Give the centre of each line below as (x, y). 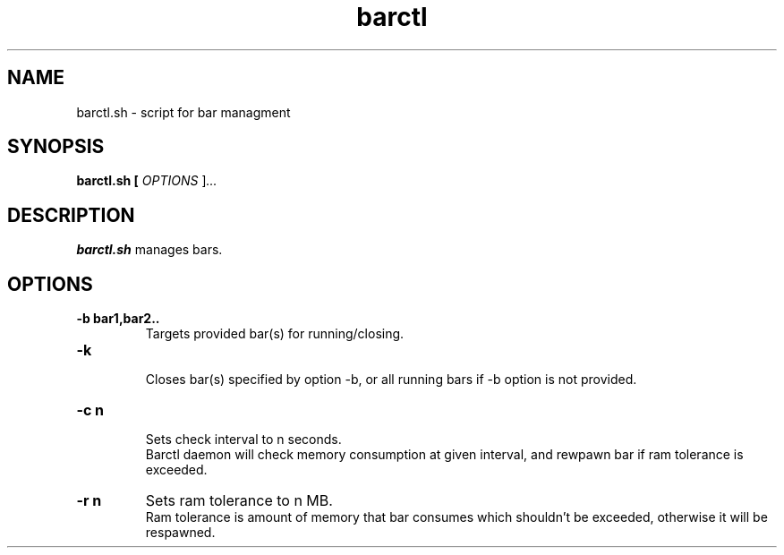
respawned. (180, 533)
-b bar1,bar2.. (118, 319)
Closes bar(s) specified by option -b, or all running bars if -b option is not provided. (391, 380)
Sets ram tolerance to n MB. (239, 501)
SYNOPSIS (56, 147)
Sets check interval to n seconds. (243, 440)
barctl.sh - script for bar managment (183, 112)
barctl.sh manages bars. (149, 250)
